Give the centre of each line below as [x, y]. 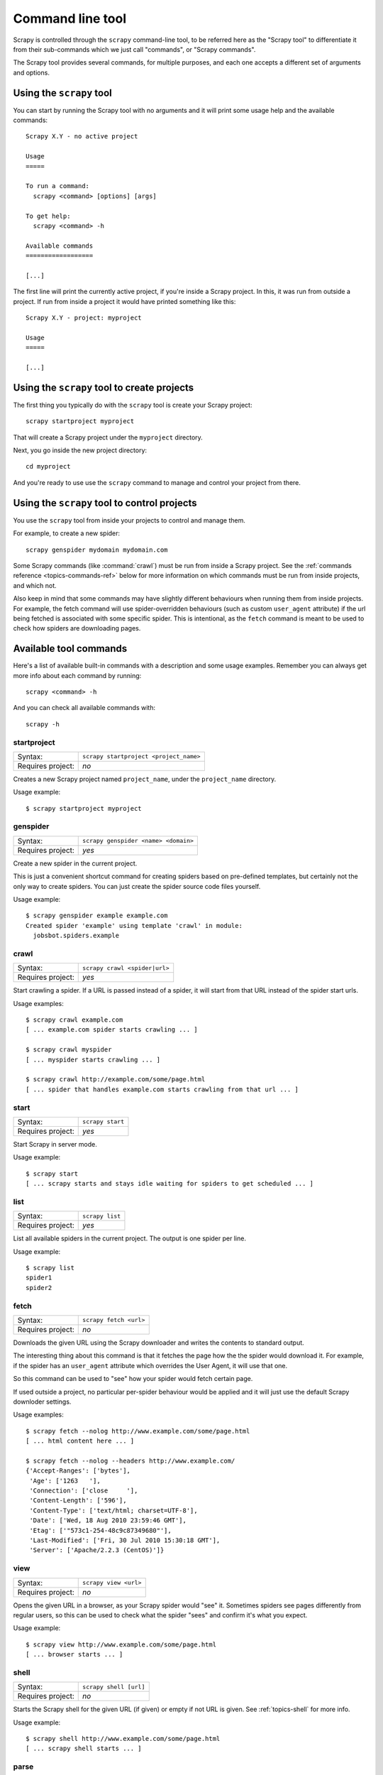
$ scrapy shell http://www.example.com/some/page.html [123, 1739]
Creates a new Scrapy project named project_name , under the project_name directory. [145, 779]
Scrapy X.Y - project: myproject [84, 318]
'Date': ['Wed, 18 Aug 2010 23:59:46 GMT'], [108, 1520]
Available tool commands [70, 649]
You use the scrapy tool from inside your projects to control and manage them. [129, 520]
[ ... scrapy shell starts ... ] [84, 1749]
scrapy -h [43, 724]
